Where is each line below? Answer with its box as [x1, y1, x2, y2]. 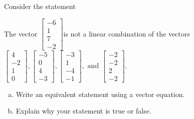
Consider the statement [4, 1, 76, 11]
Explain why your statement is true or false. [16, 105, 151, 116]
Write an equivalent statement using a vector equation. [16, 88, 185, 99]
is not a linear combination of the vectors [63, 28, 190, 38]
